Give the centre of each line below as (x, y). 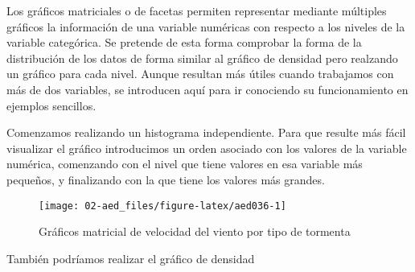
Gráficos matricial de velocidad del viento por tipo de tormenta (195, 231)
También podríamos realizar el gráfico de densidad (131, 258)
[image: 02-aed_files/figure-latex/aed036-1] (162, 206)
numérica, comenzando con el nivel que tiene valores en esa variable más (185, 164)
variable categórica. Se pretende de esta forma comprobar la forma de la (184, 42)
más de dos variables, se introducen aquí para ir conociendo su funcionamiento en (207, 89)
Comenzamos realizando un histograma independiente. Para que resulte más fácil (206, 132)
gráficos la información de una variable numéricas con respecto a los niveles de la (206, 26)
